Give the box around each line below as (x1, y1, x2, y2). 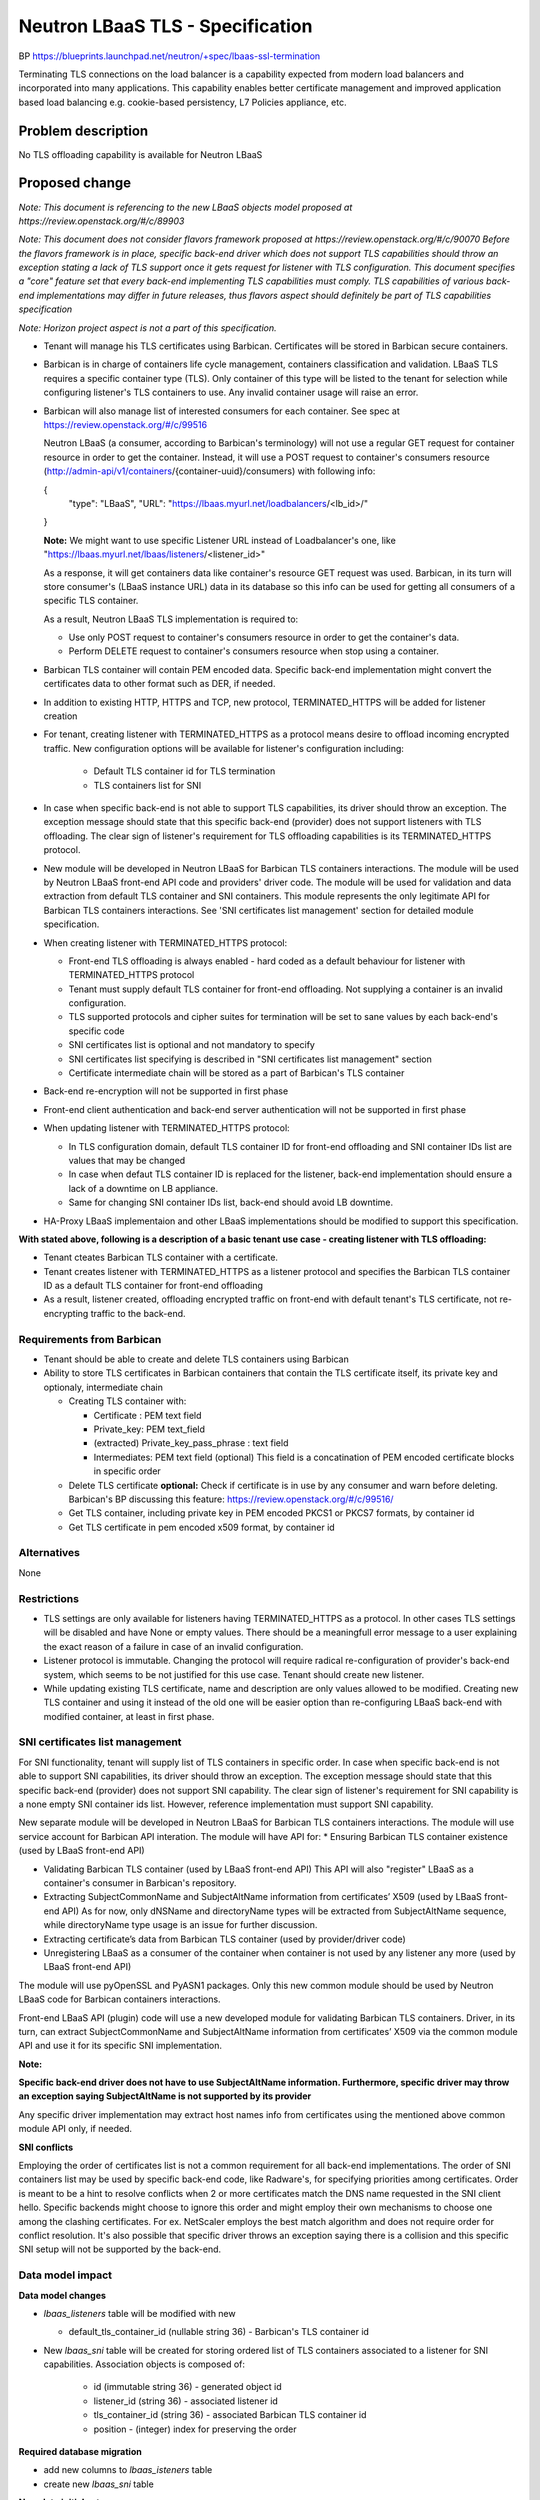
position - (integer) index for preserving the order (93, 2423, 297, 2435)
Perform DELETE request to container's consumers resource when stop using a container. (68, 645, 439, 657)
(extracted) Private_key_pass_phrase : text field (93, 1437, 289, 1449)
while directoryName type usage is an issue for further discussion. (43, 1919, 318, 1931)
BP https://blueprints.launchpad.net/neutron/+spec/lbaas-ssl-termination (18, 50, 321, 62)
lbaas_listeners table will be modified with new (43, 2307, 236, 2319)
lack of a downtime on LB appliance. (68, 1182, 219, 1194)
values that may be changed (68, 1154, 186, 1166)
